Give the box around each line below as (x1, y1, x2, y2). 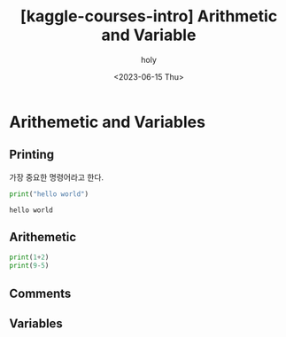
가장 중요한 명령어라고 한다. (9, 171, 104, 183)
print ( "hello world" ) (9, 189, 89, 199)
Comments (9, 286, 72, 301)
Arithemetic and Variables (9, 112, 206, 132)
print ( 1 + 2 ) (9, 253, 50, 263)
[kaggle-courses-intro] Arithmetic (19, 6, 278, 27)
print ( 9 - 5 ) (9, 262, 50, 270)
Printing (9, 147, 55, 162)
